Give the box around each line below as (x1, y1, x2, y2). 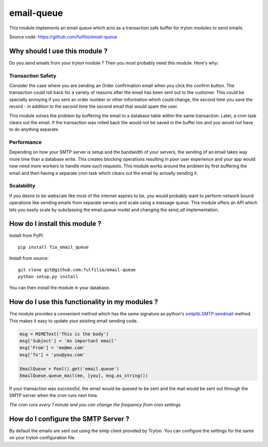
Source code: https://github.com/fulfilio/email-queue (9, 34, 118, 40)
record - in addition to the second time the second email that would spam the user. (9, 103, 178, 109)
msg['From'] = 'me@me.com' (19, 345, 85, 351)
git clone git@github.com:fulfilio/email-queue (18, 267, 136, 273)
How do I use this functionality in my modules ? (9, 298, 158, 306)
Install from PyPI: (9, 232, 44, 238)
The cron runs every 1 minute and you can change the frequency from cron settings (9, 401, 181, 407)
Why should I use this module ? (9, 47, 108, 55)
